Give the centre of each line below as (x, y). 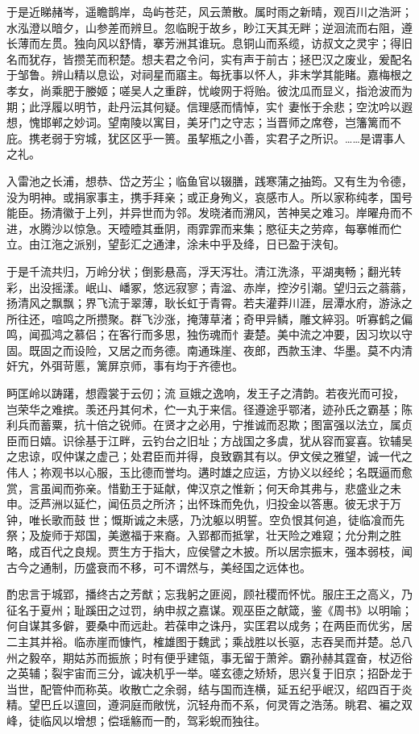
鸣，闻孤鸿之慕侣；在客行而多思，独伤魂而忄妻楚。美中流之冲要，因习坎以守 (209, 334)
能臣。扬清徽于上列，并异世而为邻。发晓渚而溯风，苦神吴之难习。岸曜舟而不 (209, 213)
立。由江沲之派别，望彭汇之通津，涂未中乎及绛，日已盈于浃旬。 (176, 244)
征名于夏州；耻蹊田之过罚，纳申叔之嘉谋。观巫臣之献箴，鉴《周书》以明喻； (209, 609)
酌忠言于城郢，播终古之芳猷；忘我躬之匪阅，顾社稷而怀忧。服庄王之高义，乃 (209, 594)
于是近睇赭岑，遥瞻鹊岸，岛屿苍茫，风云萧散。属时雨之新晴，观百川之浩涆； (209, 11)
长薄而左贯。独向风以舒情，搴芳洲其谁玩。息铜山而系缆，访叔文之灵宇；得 (204, 43)
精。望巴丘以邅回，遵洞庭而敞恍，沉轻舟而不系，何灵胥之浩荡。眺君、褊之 (204, 705)
